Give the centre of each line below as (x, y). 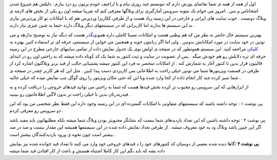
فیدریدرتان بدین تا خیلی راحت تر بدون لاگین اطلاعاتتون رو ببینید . (70, 94)
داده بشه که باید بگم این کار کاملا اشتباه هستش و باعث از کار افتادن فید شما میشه (87, 151)
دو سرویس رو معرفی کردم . (36, 110)
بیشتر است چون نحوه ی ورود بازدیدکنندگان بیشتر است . (63, 134)
